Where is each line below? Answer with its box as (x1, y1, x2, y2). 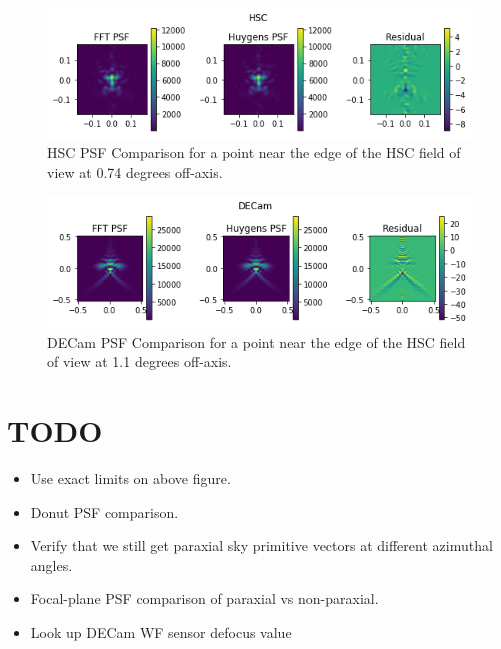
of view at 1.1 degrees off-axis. (47, 351, 232, 372)
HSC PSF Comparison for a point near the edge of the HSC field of (47, 142, 461, 163)
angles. (30, 554, 73, 575)
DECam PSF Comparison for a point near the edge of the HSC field (47, 331, 466, 352)
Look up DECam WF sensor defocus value (30, 622, 292, 642)
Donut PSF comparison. (30, 501, 179, 522)
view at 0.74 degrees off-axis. (47, 161, 223, 182)
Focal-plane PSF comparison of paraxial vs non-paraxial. (30, 588, 379, 609)
